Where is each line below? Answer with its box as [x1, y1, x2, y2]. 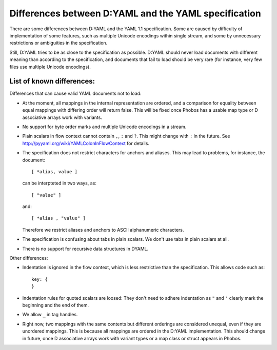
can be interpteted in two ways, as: [22, 180, 97, 187]
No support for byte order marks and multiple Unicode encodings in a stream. [22, 123, 187, 130]
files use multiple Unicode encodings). [9, 64, 91, 70]
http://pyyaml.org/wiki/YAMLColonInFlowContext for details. [22, 140, 150, 146]
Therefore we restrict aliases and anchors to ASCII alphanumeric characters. [22, 227, 184, 233]
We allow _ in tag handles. [22, 312, 78, 318]
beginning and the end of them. [22, 302, 89, 308]
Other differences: [9, 255, 48, 261]
